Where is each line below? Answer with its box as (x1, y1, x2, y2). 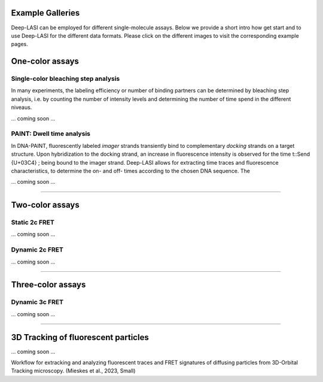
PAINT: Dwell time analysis (11, 129, 91, 138)
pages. (11, 41, 28, 48)
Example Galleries (11, 8, 80, 18)
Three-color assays (11, 280, 86, 290)
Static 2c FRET (11, 219, 55, 227)
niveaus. (11, 104, 32, 111)
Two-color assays (11, 200, 80, 210)
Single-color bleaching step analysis (11, 75, 120, 83)
